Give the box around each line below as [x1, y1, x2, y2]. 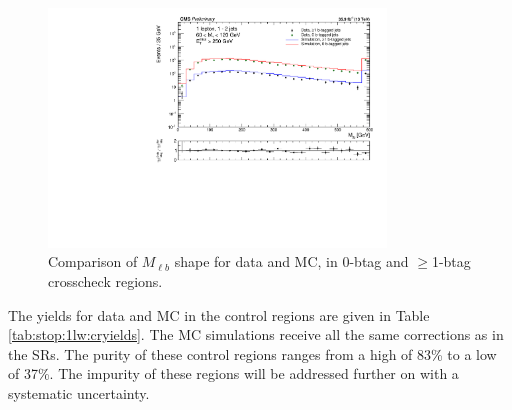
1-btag [431, 251, 471, 272]
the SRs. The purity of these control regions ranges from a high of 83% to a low [8, 343, 497, 364]
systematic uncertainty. [8, 382, 150, 403]
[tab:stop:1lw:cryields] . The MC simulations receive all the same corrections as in [8, 324, 504, 345]
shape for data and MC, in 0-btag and [174, 251, 409, 272]
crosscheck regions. [48, 270, 163, 291]
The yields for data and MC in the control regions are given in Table [8, 304, 430, 325]
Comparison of [48, 251, 138, 272]
